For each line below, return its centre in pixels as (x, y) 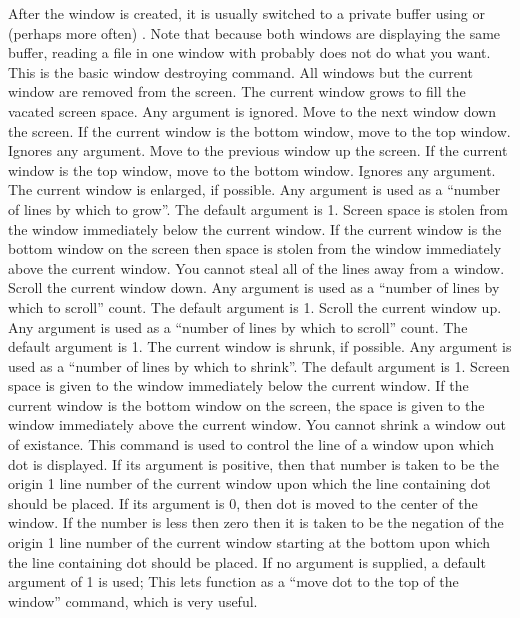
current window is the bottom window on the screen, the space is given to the (246, 404)
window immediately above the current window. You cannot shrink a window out (257, 424)
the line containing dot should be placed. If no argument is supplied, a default (247, 561)
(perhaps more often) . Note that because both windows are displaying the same (254, 32)
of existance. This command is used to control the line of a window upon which (251, 444)
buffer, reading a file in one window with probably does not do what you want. (249, 52)
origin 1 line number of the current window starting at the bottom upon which (249, 542)
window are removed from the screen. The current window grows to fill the (237, 91)
